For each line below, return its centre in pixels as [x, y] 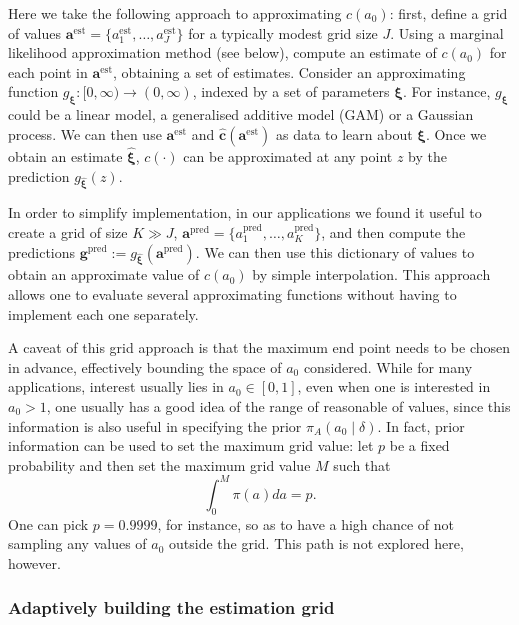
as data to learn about [344, 133]
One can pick [48, 523]
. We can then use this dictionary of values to [335, 251]
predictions [42, 251]
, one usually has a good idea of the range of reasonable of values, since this [278, 405]
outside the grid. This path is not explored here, [316, 543]
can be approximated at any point [288, 155]
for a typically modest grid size [283, 32]
